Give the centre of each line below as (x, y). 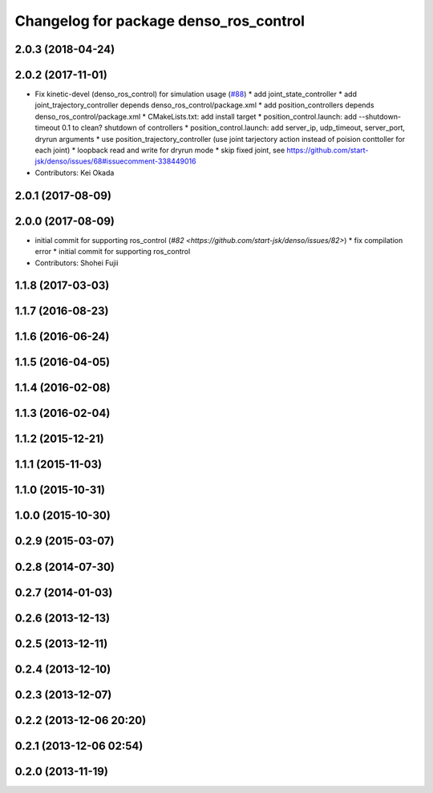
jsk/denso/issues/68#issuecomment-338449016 (115, 161)
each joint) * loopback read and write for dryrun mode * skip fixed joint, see (160, 150)
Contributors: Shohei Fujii (77, 263)
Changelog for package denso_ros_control (160, 21)
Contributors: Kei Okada (75, 172)
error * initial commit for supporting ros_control (113, 252)
